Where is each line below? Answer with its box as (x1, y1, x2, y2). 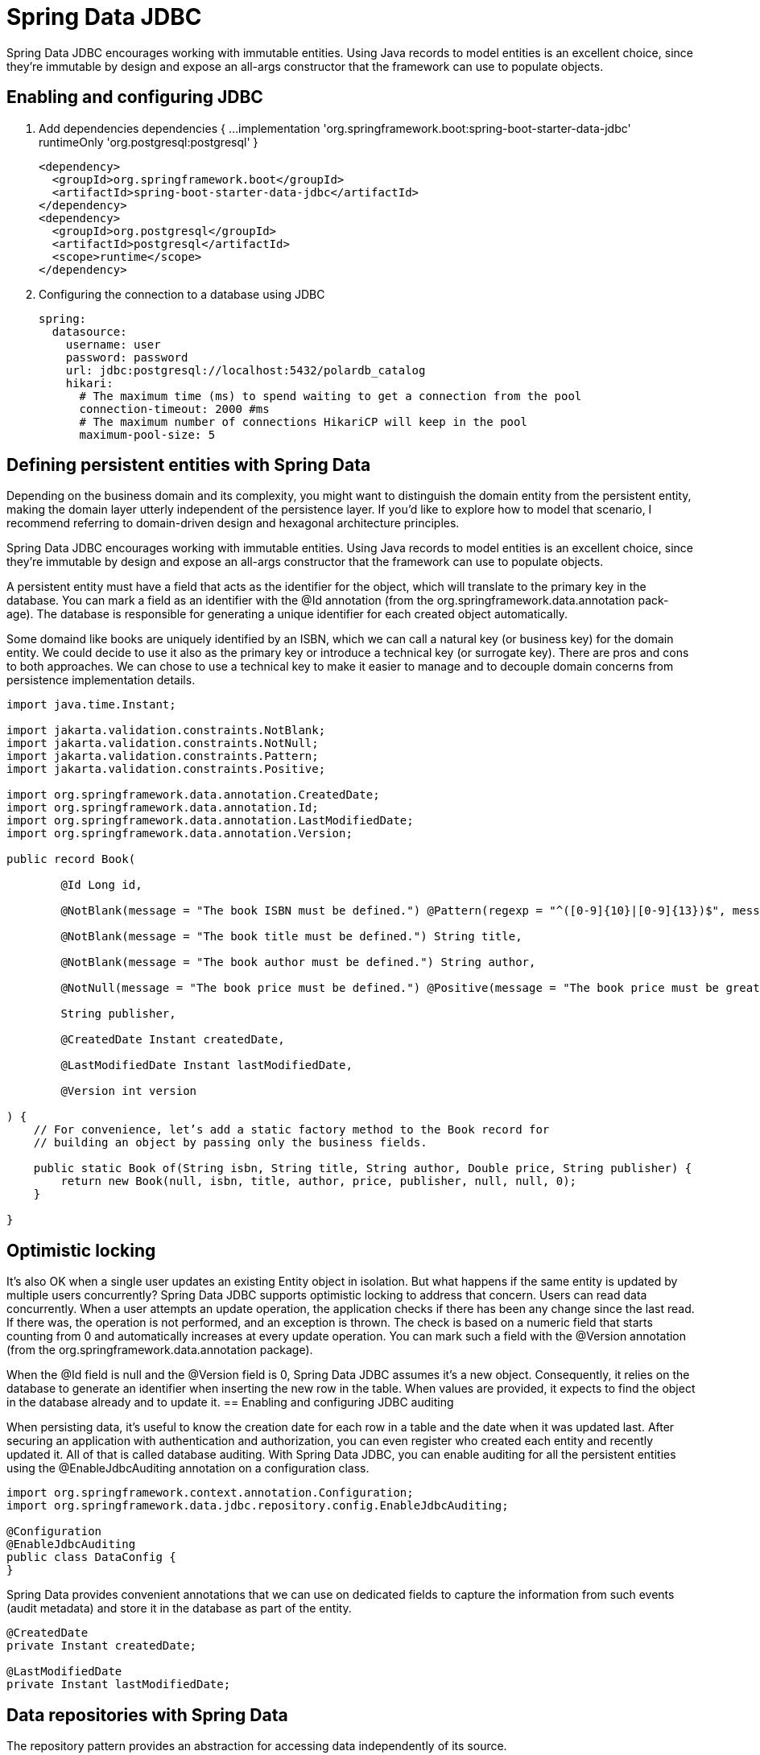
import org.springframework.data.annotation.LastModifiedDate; (6, 814, 414, 828)
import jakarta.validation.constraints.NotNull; (6, 737, 319, 750)
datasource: (52, 324, 127, 338)
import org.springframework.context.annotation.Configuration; (6, 1486, 414, 1500)
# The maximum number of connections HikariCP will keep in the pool (79, 415, 527, 428)
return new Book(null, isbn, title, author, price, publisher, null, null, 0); (60, 1175, 577, 1188)
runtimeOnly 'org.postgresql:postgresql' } (39, 134, 258, 149)
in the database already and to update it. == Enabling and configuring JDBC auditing (6, 1395, 454, 1410)
